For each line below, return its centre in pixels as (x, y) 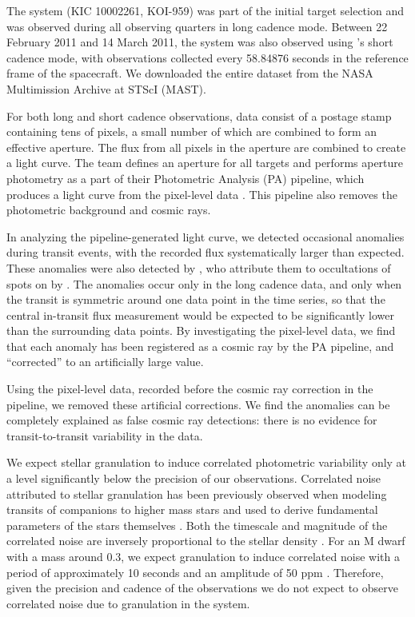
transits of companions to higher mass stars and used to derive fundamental (192, 510)
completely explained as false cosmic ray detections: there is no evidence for (192, 420)
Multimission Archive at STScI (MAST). (106, 88)
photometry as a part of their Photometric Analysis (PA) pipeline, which (186, 178)
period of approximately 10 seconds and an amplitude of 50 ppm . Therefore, (195, 572)
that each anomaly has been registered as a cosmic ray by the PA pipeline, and (200, 346)
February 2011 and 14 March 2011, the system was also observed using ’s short (200, 42)
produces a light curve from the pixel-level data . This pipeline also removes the (202, 194)
